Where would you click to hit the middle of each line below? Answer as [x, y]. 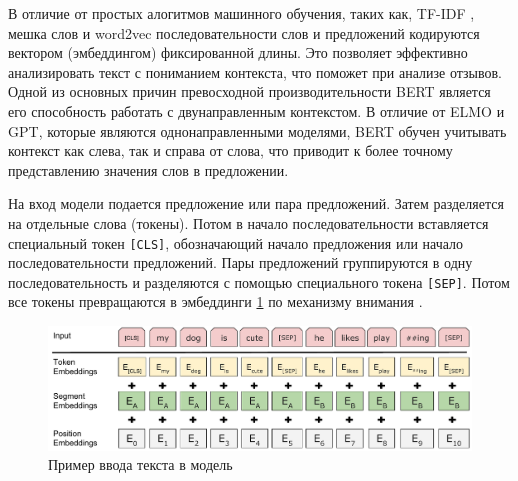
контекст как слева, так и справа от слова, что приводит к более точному [230, 150]
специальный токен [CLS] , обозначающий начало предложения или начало [236, 242]
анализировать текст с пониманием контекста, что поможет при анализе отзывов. [255, 71]
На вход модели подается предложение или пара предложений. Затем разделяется [256, 203]
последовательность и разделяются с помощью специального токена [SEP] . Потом [259, 281]
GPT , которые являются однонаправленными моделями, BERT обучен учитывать [257, 130]
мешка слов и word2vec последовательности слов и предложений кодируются [244, 32]
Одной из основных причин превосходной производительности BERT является [249, 91]
